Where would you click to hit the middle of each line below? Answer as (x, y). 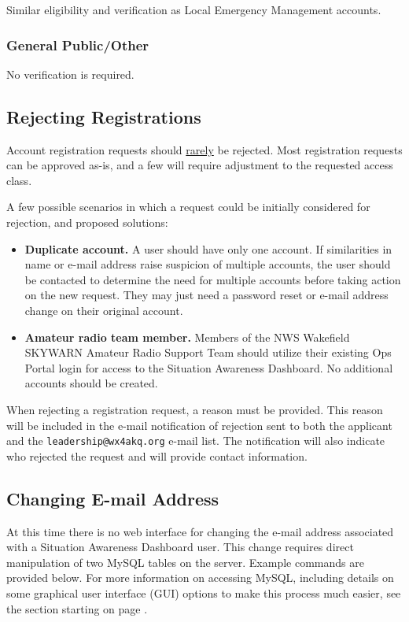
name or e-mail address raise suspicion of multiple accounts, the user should (208, 264)
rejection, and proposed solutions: (87, 222)
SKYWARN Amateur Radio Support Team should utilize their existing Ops (208, 352)
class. (19, 180)
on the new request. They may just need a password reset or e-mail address (206, 295)
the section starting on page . (77, 608)
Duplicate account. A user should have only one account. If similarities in (208, 248)
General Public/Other (78, 44)
